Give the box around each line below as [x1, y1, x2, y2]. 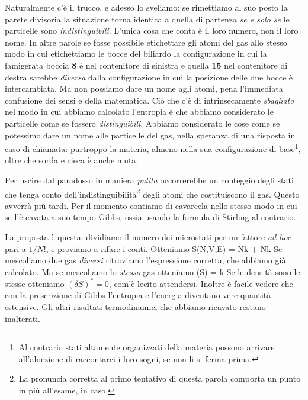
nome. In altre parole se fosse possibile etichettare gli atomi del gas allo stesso [5, 36, 287, 48]
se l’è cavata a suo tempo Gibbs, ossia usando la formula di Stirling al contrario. [5, 211, 296, 223]
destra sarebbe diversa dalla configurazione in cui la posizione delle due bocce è [5, 70, 293, 83]
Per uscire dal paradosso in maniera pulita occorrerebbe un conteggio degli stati [5, 173, 294, 186]
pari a [5, 242, 26, 254]
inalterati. [5, 312, 40, 324]
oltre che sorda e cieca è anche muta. [5, 154, 139, 166]
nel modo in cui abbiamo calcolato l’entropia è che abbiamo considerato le [5, 105, 274, 118]
